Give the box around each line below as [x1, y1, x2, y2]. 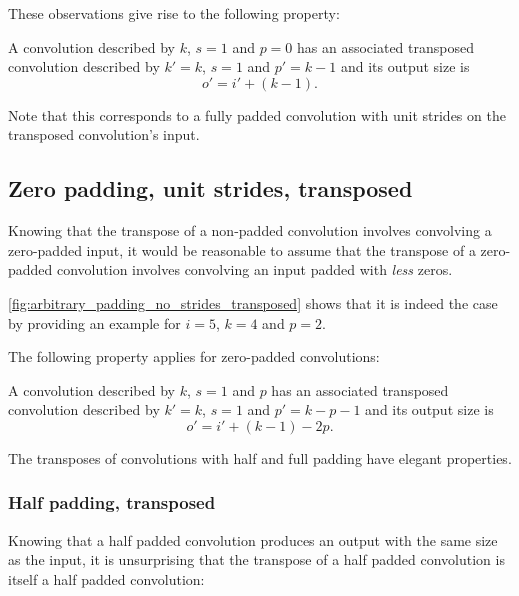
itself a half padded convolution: [8, 568, 205, 589]
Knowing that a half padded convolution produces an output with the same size [8, 529, 498, 550]
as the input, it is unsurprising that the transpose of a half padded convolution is [8, 549, 505, 570]
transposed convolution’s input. [8, 124, 200, 145]
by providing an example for [8, 312, 181, 333]
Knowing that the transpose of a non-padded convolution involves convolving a [8, 220, 492, 241]
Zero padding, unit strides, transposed [8, 173, 413, 204]
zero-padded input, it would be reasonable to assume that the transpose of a [8, 239, 476, 260]
